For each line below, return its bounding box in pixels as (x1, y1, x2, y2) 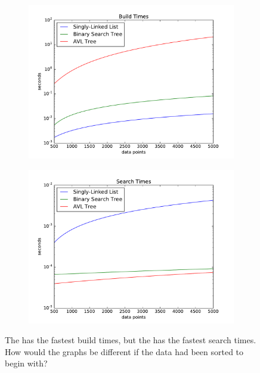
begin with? (5, 357, 48, 369)
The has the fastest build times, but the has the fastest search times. (5, 334, 256, 346)
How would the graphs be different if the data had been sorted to (5, 345, 244, 358)
